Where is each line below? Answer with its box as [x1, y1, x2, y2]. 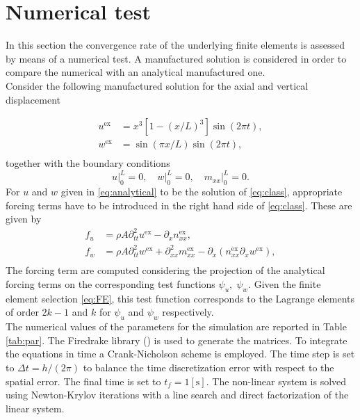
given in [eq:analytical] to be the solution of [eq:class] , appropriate [60, 184, 343, 199]
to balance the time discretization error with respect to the [83, 360, 334, 374]
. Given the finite [248, 277, 321, 291]
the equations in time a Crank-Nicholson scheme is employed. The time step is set [6, 346, 355, 361]
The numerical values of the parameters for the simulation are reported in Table [6, 319, 347, 334]
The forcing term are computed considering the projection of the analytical [6, 263, 325, 277]
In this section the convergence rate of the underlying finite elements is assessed [6, 38, 345, 52]
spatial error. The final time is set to [6, 373, 161, 388]
